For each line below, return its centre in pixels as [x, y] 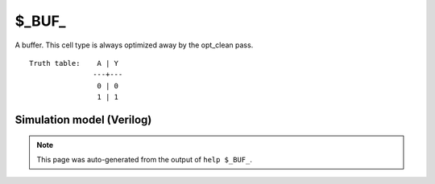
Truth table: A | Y [74, 63]
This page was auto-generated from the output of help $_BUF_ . [145, 159]
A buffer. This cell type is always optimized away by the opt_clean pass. [134, 45]
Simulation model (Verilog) [83, 119]
